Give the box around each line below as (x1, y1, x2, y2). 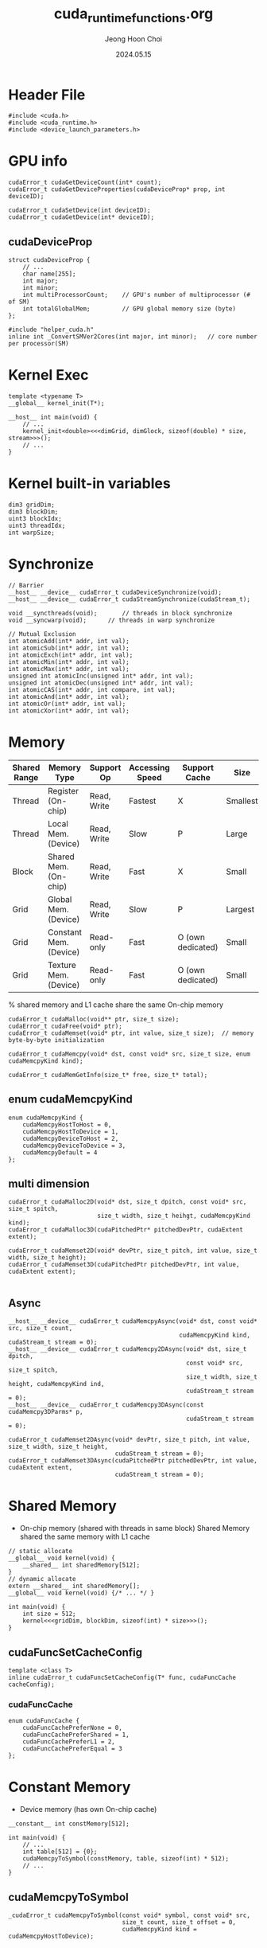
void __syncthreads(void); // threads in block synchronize (8, 609, 233, 617)
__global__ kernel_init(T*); (8, 399, 105, 407)
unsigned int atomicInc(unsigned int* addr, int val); (8, 672, 194, 680)
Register (47, 785, 79, 796)
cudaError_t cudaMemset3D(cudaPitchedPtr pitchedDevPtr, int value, (8, 1261, 240, 1269)
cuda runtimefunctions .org (53, 5, 214, 25)
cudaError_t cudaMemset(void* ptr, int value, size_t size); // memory (8, 1029, 254, 1037)
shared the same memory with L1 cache (19, 1532, 150, 1541)
